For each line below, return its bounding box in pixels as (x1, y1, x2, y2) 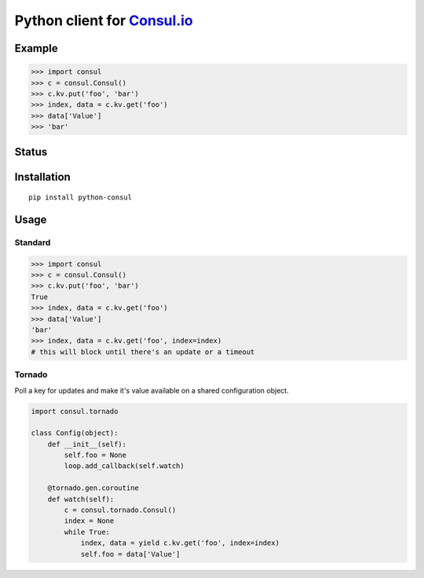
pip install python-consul (28, 193, 133, 202)
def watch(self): (47, 495, 115, 503)
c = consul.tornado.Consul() (64, 506, 177, 514)
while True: (64, 527, 110, 536)
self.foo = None (64, 451, 127, 459)
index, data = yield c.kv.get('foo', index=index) (80, 539, 280, 547)
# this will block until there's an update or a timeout (31, 347, 255, 357)
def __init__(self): (47, 440, 127, 448)
